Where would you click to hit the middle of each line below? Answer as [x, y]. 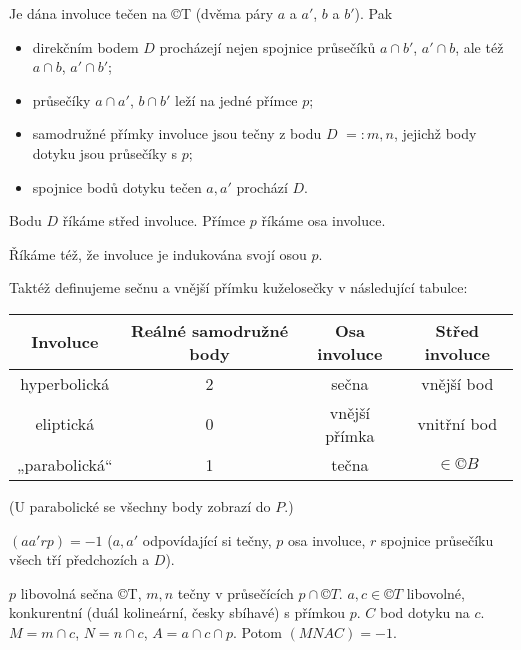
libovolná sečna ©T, [81, 592]
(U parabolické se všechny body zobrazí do [140, 505]
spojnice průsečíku [437, 539]
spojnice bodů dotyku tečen [117, 186]
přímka [350, 435]
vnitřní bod [457, 424]
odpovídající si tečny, [207, 539]
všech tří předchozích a [79, 559]
